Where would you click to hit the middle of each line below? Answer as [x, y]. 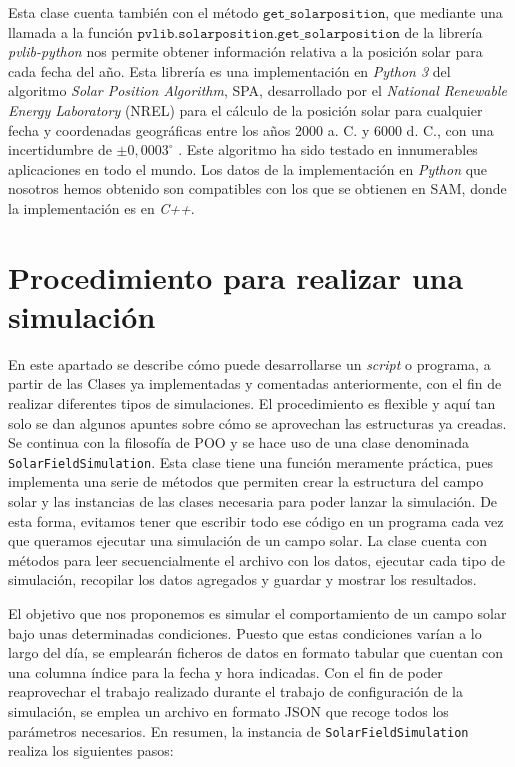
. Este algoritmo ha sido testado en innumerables [328, 149]
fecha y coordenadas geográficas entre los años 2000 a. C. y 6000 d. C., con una [251, 129]
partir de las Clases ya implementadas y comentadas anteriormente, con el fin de [255, 383]
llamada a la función [70, 31]
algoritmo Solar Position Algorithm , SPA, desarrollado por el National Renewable [257, 90]
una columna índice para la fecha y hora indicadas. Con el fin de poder [225, 671]
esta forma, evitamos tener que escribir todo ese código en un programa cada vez [256, 520]
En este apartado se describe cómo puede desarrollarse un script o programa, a [249, 363]
